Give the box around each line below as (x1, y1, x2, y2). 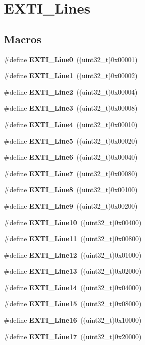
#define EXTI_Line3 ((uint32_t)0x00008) (4, 103, 138, 113)
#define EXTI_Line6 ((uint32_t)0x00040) (4, 152, 138, 162)
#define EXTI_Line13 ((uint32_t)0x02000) (4, 266, 142, 276)
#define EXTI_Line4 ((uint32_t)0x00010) (4, 119, 138, 129)
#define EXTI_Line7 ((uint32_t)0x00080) (4, 168, 138, 178)
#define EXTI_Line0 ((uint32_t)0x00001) (4, 54, 138, 64)
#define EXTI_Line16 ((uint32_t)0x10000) (4, 315, 142, 325)
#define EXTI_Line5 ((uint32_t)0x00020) (4, 135, 138, 146)
